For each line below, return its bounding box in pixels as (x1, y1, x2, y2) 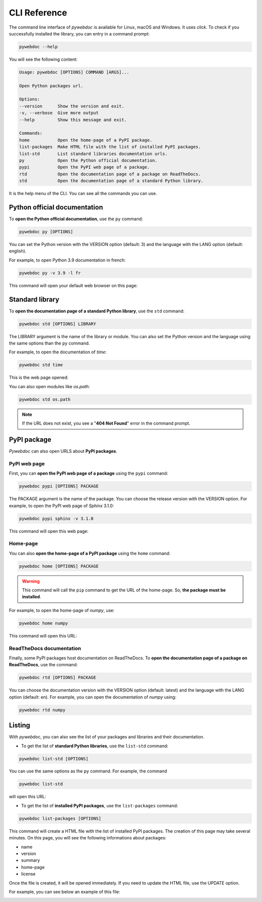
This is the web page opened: (9, 375, 69, 380)
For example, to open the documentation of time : (9, 349, 107, 355)
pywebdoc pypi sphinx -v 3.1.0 (19, 516, 94, 521)
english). (9, 248, 27, 254)
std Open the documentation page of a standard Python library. (19, 178, 204, 184)
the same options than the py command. (9, 340, 90, 346)
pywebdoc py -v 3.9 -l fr (19, 270, 81, 276)
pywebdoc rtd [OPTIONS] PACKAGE (19, 675, 97, 680)
